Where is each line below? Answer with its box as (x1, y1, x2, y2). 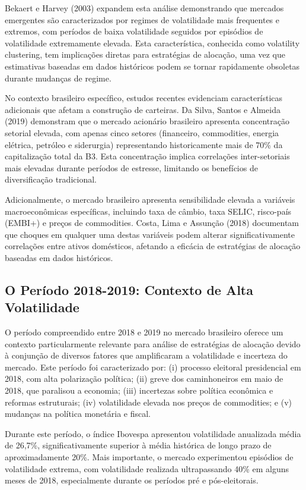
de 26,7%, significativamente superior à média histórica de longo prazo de (5, 439, 272, 451)
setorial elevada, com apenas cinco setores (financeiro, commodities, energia (5, 126, 279, 139)
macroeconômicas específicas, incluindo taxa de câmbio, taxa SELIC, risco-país (5, 205, 292, 217)
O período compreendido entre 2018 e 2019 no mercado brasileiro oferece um (5, 326, 283, 338)
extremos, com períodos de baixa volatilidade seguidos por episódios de (5, 25, 263, 37)
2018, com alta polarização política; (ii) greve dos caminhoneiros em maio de (5, 372, 283, 385)
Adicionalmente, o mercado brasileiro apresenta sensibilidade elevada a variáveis (5, 193, 295, 205)
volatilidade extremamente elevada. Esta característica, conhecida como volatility (5, 36, 300, 49)
